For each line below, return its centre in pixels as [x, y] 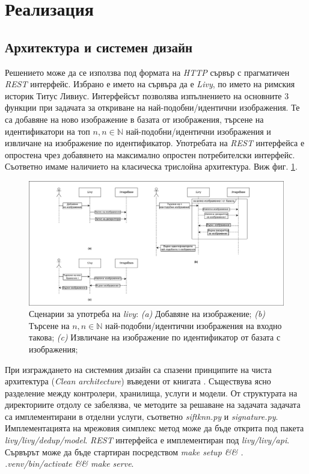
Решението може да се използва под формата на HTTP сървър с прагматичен [147, 72]
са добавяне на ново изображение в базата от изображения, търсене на [134, 119]
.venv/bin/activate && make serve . [69, 463]
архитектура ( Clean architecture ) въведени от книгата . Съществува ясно [138, 381]
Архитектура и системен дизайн [99, 47]
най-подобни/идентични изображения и [198, 131]
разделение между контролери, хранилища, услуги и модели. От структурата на [151, 392]
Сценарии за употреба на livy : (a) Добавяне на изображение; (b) [147, 314]
